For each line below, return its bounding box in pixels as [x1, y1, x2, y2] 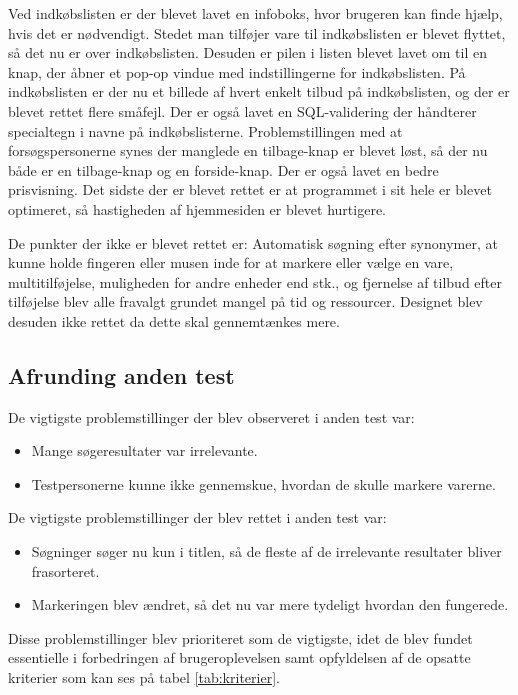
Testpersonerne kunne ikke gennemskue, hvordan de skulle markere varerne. [31, 473, 496, 494]
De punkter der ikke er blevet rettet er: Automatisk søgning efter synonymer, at [8, 232, 498, 253]
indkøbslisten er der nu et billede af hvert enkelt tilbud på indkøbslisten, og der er [8, 81, 510, 102]
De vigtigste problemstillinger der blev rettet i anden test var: [8, 507, 387, 528]
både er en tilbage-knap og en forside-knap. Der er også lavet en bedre [8, 159, 439, 180]
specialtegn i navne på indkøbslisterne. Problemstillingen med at [8, 120, 403, 141]
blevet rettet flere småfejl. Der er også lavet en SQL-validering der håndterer [8, 100, 477, 121]
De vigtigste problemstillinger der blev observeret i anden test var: [8, 406, 415, 427]
